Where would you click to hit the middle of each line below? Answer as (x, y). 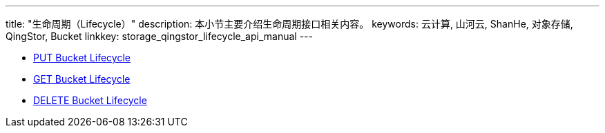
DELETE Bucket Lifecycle (90, 100)
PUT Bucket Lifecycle (82, 58)
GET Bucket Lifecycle (82, 79)
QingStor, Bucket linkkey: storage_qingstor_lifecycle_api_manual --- (159, 36)
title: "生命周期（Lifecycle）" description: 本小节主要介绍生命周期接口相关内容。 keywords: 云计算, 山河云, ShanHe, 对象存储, (289, 24)
